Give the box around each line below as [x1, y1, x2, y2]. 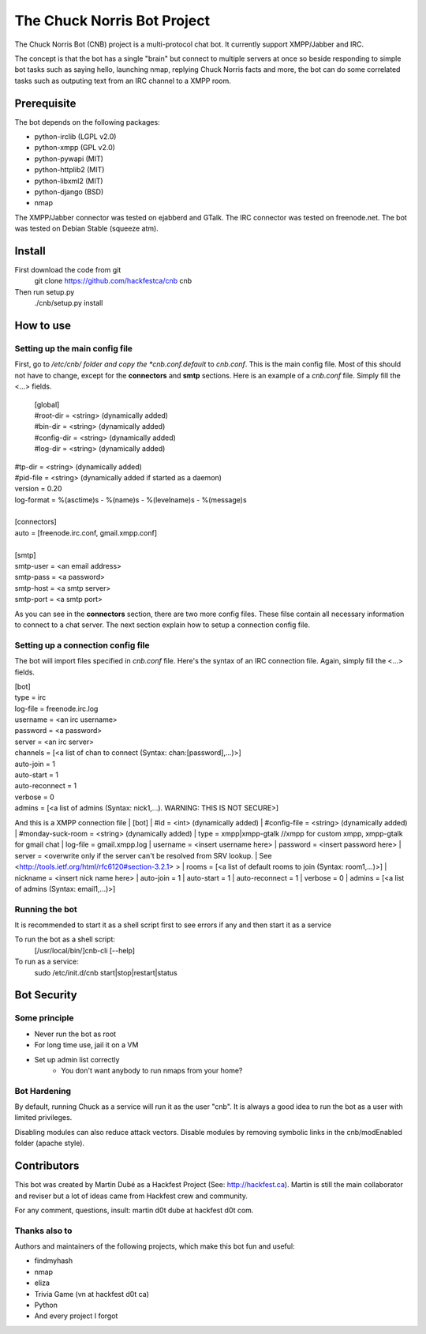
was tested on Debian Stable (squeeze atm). [14, 224, 159, 233]
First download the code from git [14, 265, 121, 275]
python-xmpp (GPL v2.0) [34, 143, 116, 152]
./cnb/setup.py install [34, 299, 103, 308]
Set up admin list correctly [34, 1054, 120, 1064]
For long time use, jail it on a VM [34, 1040, 139, 1050]
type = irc [14, 693, 47, 702]
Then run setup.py [14, 287, 75, 296]
